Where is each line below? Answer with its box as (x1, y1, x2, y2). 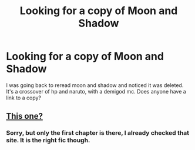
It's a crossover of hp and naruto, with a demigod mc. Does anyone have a (6, 88, 186, 95)
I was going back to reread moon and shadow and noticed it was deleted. (6, 81, 184, 89)
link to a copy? (6, 94, 41, 101)
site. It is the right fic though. (6, 136, 90, 145)
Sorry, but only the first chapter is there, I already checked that (6, 129, 190, 137)
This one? (6, 111, 43, 121)
